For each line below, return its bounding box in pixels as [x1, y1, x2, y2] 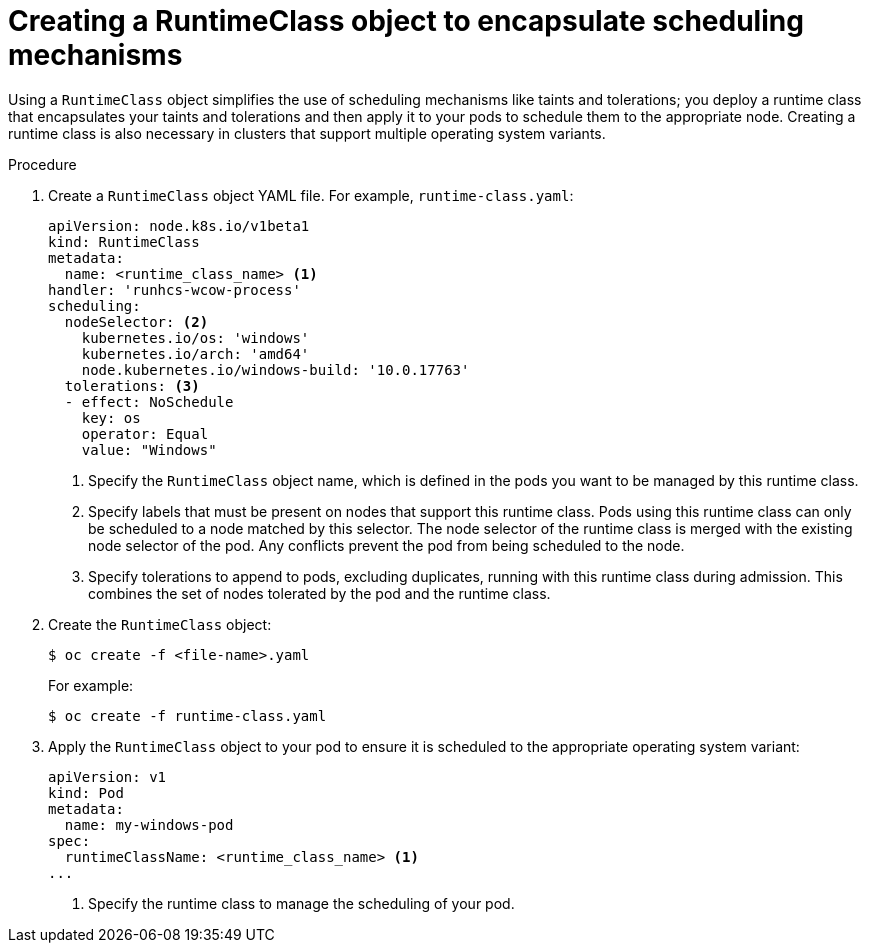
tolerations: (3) [64, 377, 200, 394]
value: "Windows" [81, 441, 217, 458]
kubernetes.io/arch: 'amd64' [81, 345, 310, 362]
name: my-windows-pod [64, 816, 234, 833]
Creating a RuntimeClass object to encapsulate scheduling [8, 4, 804, 38]
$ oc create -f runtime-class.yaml [48, 707, 327, 724]
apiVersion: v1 [48, 768, 167, 785]
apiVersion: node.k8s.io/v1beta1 [48, 217, 310, 234]
